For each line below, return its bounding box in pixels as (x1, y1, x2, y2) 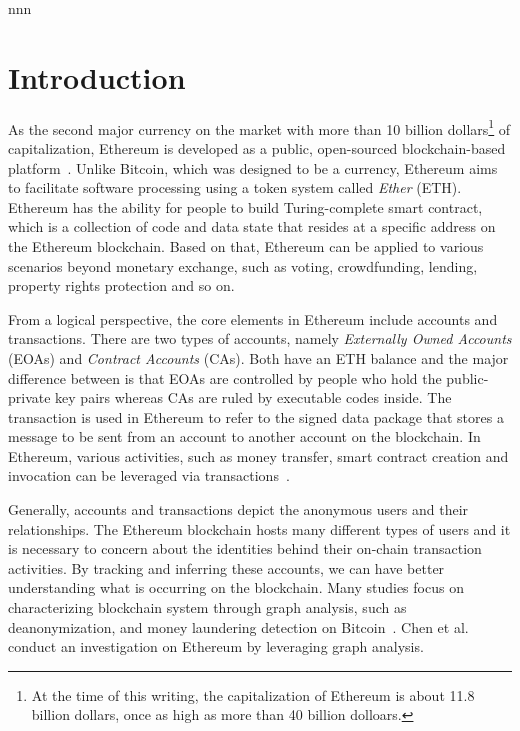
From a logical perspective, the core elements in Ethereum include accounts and (8, 308, 498, 329)
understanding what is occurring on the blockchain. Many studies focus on (8, 577, 464, 598)
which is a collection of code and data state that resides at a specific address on (8, 216, 496, 237)
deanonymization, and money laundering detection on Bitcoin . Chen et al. (8, 616, 469, 637)
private (8, 387, 51, 408)
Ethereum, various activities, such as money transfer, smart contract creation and (8, 445, 509, 466)
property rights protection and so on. (8, 275, 235, 296)
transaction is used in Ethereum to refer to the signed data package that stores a (8, 406, 504, 427)
